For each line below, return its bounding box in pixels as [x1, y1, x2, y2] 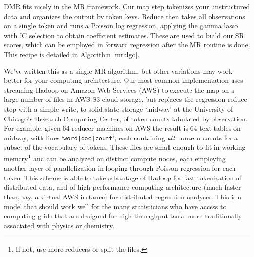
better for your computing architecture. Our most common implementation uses [4, 75, 243, 85]
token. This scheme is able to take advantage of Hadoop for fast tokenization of [4, 172, 242, 182]
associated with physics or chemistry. [4, 220, 115, 230]
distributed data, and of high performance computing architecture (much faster [4, 182, 241, 192]
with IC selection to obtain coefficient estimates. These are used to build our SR [4, 30, 244, 40]
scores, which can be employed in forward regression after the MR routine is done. [4, 40, 250, 50]
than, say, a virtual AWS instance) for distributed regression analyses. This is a [4, 192, 242, 201]
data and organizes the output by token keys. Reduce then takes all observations [4, 11, 245, 21]
